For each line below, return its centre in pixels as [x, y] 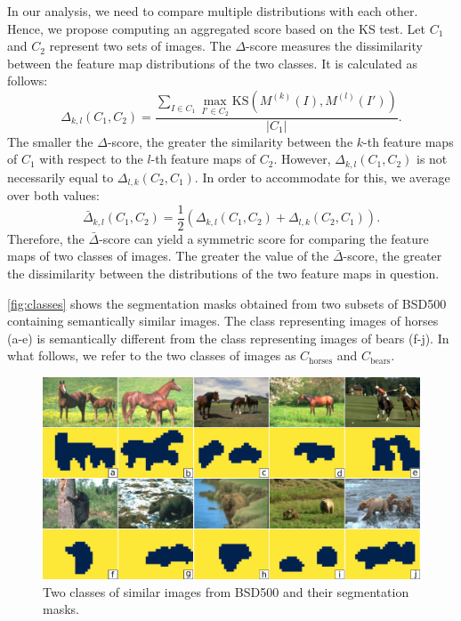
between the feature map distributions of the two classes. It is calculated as [213, 63]
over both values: [53, 195]
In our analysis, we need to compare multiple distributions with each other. [213, 11]
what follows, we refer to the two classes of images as [152, 355]
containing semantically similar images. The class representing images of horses [223, 321]
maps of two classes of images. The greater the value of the [168, 256]
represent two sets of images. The [140, 46]
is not [432, 159]
